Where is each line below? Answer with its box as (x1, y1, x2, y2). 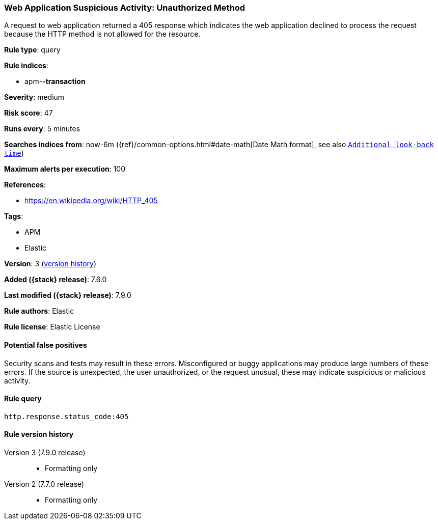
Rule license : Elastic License (4, 322, 100, 332)
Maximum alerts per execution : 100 (4, 164, 126, 174)
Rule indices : (4, 61, 48, 70)
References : (4, 180, 46, 189)
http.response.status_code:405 (4, 412, 129, 421)
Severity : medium (4, 93, 65, 102)
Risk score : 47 (4, 108, 53, 118)
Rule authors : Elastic (4, 307, 74, 316)
